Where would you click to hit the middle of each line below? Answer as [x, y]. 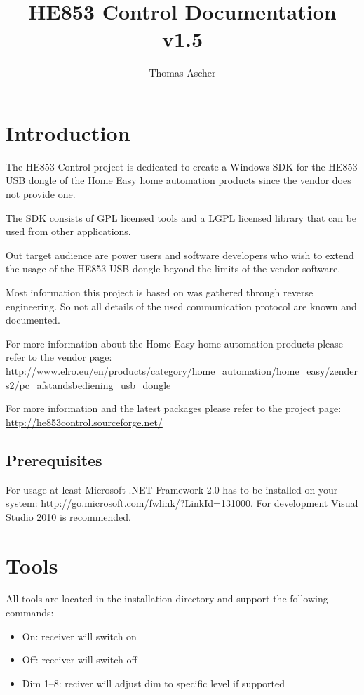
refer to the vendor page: [59, 357]
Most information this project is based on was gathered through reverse [160, 292]
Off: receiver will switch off [80, 660]
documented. [33, 320]
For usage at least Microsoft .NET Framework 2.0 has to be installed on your [172, 489]
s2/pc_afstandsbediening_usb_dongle [88, 384]
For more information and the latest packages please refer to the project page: [174, 408]
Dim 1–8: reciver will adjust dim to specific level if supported [154, 683]
